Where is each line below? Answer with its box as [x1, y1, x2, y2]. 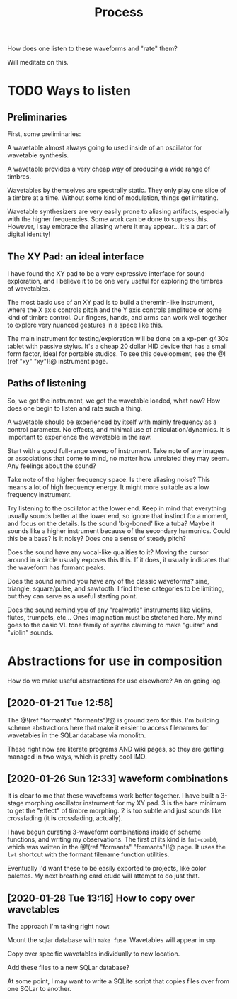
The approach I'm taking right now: [7, 922, 110, 931]
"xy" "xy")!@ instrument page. [19, 357, 108, 365]
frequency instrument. [7, 490, 72, 498]
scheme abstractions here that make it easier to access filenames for [7, 723, 209, 732]
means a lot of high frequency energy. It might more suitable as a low [7, 483, 209, 491]
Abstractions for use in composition [7, 653, 223, 669]
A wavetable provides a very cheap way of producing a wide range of [7, 164, 211, 174]
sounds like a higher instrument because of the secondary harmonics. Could [7, 526, 231, 535]
